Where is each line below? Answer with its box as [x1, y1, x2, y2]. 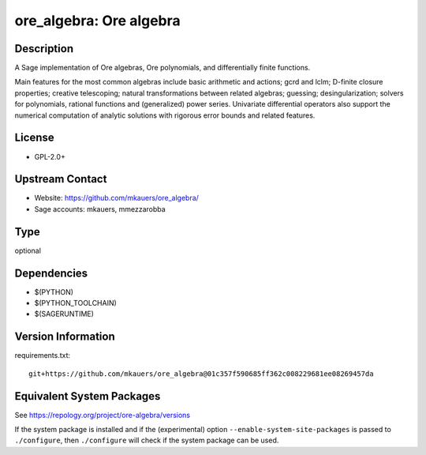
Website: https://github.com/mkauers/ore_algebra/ [34, 194, 199, 203]
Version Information [14, 330, 115, 344]
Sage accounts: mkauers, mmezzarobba [34, 204, 166, 213]
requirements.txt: [14, 351, 71, 360]
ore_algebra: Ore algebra [14, 12, 181, 29]
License [14, 131, 54, 145]
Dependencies [14, 266, 88, 280]
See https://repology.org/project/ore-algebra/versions [14, 410, 191, 419]
